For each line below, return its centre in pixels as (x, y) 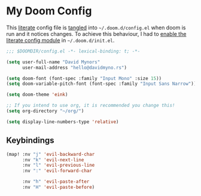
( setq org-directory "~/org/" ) (45, 111)
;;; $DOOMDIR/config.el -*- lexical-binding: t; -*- (73, 51)
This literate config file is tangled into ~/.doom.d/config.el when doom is (96, 27)
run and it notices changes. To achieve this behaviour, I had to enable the (96, 33)
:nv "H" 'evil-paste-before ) (58, 187)
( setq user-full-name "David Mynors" (53, 62)
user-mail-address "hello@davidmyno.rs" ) (74, 68)
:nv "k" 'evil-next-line (53, 160)
